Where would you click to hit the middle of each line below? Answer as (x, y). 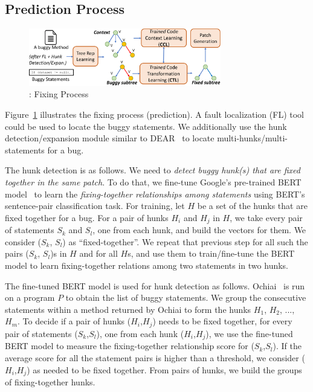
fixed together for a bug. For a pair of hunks (87, 217)
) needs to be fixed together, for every (222, 321)
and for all (98, 253)
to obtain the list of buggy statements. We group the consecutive (186, 297)
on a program (30, 297)
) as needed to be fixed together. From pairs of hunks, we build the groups (164, 369)
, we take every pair (266, 217)
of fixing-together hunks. (50, 381)
